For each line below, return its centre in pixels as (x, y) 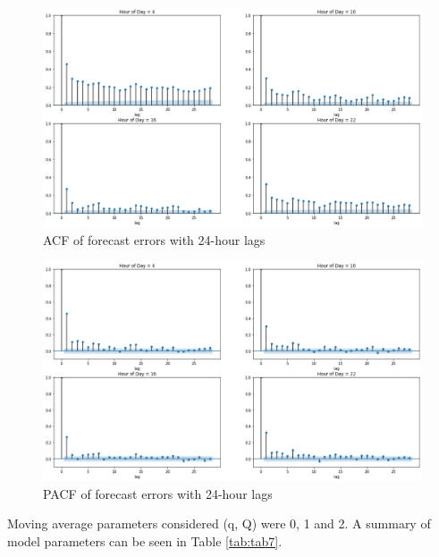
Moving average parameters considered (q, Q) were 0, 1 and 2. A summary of (219, 523)
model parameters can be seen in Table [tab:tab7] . (145, 540)
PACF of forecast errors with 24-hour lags (158, 493)
